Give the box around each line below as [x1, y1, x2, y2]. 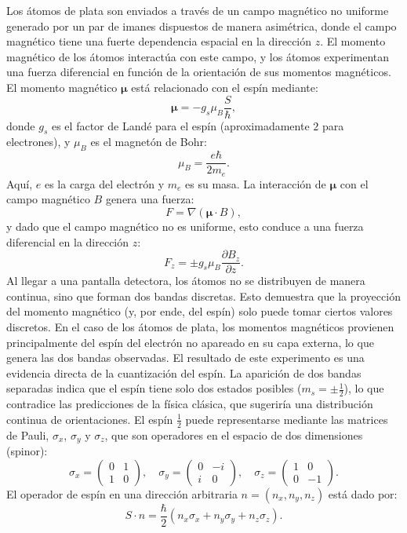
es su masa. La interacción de [185, 175, 326, 192]
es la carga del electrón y [44, 175, 165, 192]
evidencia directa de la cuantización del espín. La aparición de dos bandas [6, 364, 362, 381]
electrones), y [6, 133, 71, 150]
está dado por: [328, 485, 398, 502]
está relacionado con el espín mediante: [131, 78, 318, 95]
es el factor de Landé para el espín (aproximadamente [51, 117, 310, 133]
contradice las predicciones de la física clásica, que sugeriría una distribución [6, 396, 373, 412]
